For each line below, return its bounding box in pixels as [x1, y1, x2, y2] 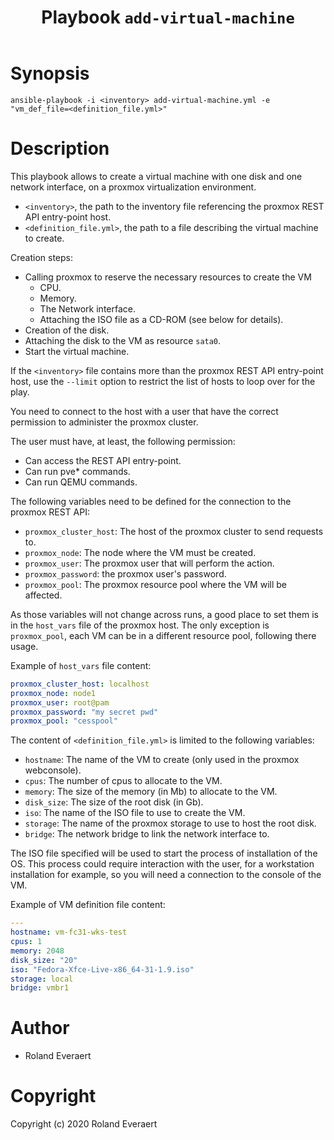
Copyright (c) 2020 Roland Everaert [10, 1118, 158, 1130]
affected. [24, 589, 63, 601]
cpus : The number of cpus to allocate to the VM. [24, 775, 223, 787]
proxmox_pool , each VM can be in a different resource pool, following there [10, 629, 317, 641]
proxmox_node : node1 [10, 688, 97, 698]
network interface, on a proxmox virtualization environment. [10, 181, 257, 193]
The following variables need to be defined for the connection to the [10, 495, 292, 507]
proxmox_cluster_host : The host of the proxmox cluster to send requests [24, 525, 324, 537]
